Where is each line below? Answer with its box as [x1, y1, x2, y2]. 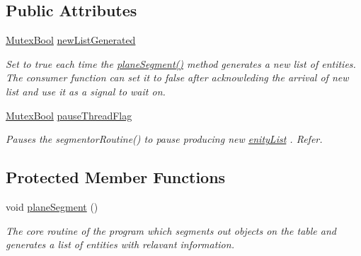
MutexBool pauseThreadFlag [6, 107, 132, 122]
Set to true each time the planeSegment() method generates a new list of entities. [6, 56, 356, 71]
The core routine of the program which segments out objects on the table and [6, 223, 336, 238]
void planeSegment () [6, 199, 98, 214]
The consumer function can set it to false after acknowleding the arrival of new [6, 70, 349, 85]
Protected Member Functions [6, 166, 226, 188]
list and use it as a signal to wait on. [6, 83, 166, 98]
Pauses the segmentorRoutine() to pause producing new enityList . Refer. [6, 132, 323, 146]
